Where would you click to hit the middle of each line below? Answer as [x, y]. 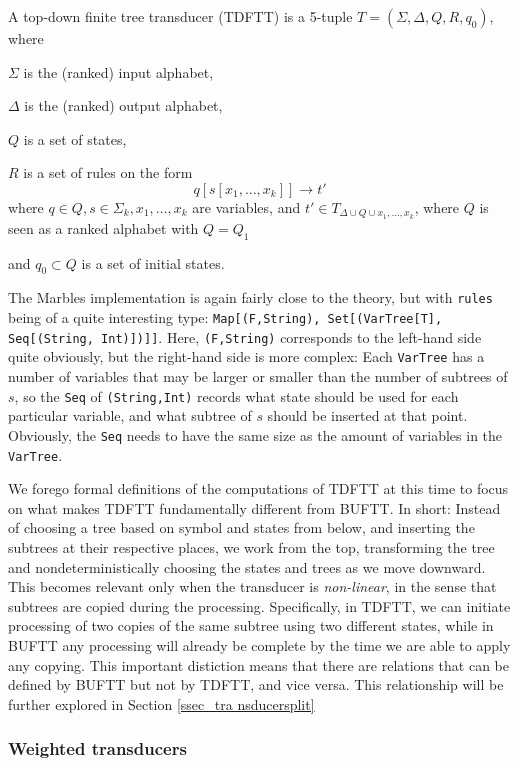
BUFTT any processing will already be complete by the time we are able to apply [259, 644]
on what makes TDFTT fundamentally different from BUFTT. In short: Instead [254, 507]
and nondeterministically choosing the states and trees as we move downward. [247, 566]
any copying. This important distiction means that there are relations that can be [258, 664]
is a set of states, [75, 138]
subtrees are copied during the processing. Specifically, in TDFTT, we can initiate [259, 605]
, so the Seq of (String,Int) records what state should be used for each [236, 395]
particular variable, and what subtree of [130, 415]
